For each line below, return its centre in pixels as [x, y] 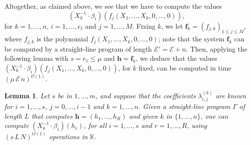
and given [143, 116]
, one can [214, 116]
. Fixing [144, 26]
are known [231, 95]
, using [197, 125]
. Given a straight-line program [184, 106]
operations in [68, 136]
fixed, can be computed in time [185, 68]
